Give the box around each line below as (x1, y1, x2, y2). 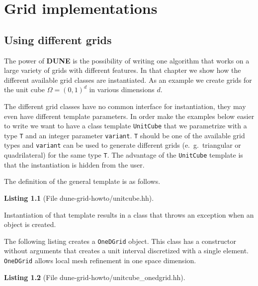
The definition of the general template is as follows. (4, 176, 161, 186)
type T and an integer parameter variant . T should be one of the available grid (4, 130, 245, 140)
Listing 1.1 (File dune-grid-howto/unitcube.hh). (4, 192, 154, 203)
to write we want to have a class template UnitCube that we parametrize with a (4, 120, 247, 131)
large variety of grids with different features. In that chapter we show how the (4, 65, 241, 75)
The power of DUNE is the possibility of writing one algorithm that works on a (4, 55, 250, 65)
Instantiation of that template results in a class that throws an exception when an (4, 209, 254, 220)
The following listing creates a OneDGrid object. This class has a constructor (4, 235, 237, 246)
